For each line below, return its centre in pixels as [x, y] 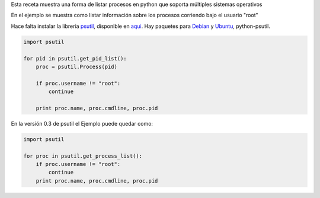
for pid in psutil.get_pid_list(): [75, 58]
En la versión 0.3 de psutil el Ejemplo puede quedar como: [82, 123]
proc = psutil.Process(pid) [77, 66]
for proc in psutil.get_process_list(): [83, 156]
